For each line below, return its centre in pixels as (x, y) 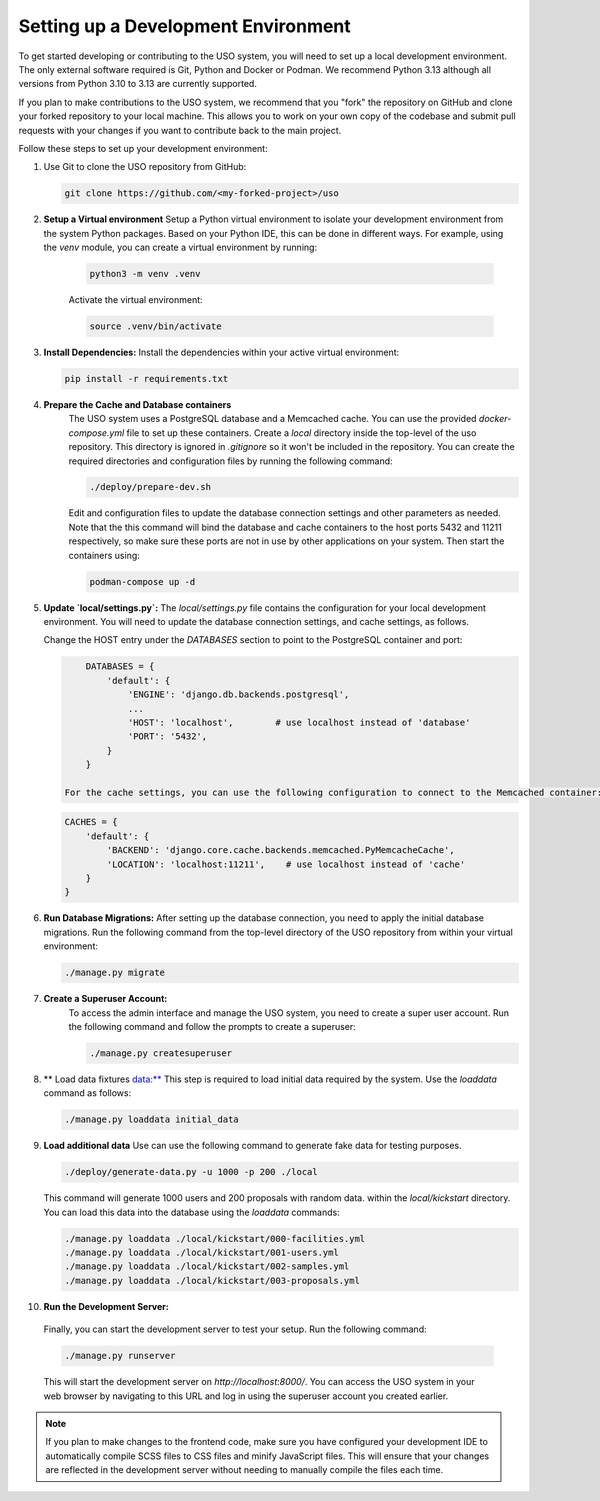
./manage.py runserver (120, 1356)
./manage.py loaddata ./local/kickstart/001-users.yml (201, 1252)
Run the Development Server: (106, 1306)
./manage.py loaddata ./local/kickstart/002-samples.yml (207, 1266)
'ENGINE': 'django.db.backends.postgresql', (238, 694)
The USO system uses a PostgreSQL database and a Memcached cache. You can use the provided (272, 419)
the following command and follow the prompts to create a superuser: (212, 1026)
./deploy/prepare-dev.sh (150, 487)
